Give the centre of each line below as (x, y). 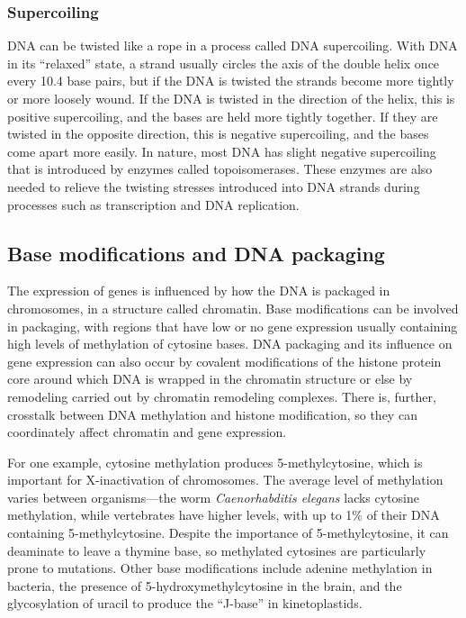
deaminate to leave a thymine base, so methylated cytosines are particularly (217, 550)
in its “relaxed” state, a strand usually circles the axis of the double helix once (224, 63)
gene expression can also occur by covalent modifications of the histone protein (224, 361)
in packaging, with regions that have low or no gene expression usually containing (233, 326)
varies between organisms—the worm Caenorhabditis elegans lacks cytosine (213, 497)
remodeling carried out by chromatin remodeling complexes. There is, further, (222, 396)
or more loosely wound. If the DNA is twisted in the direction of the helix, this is (231, 98)
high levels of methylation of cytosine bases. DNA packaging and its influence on (230, 344)
